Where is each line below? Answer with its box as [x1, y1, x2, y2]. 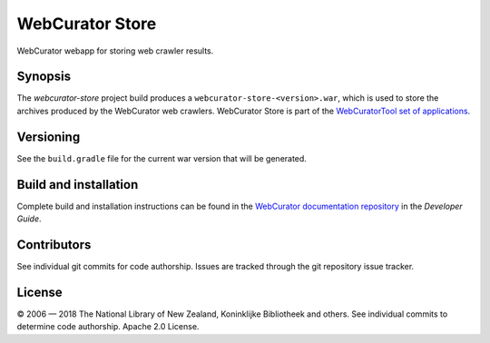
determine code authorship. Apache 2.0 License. [16, 321, 200, 332]
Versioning [16, 129, 81, 144]
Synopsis [16, 69, 72, 84]
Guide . [16, 213, 42, 224]
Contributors [16, 237, 92, 252]
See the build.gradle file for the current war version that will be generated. [16, 152, 308, 163]
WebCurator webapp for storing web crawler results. [16, 45, 214, 56]
